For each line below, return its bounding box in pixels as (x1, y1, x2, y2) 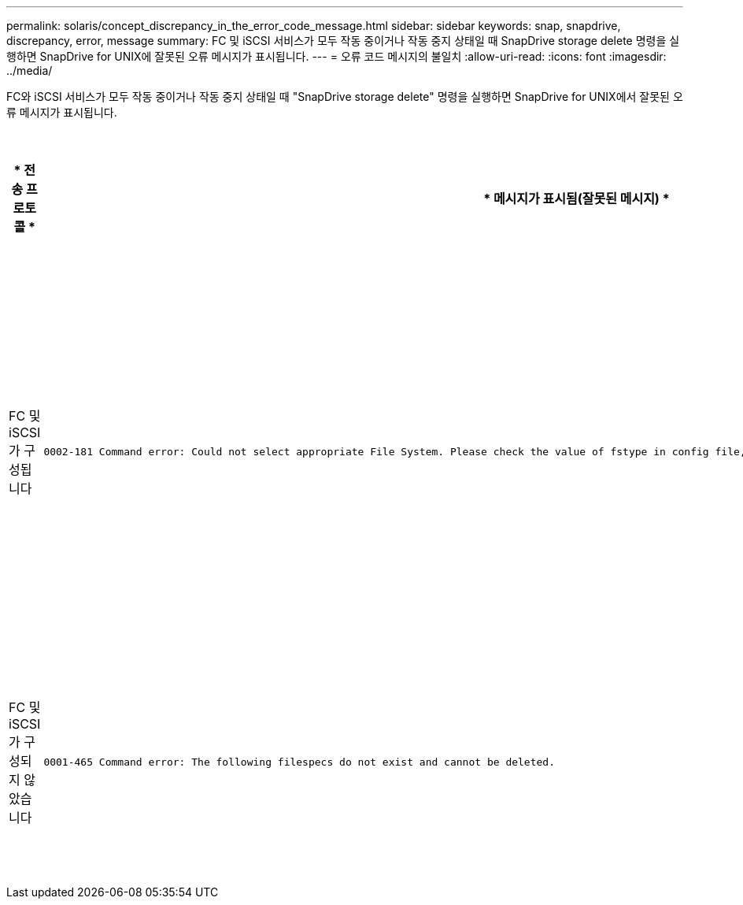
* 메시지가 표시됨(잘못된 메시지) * (483, 191, 670, 206)
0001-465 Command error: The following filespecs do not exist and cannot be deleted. (43, 755, 556, 768)
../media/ (6, 64, 53, 77)
